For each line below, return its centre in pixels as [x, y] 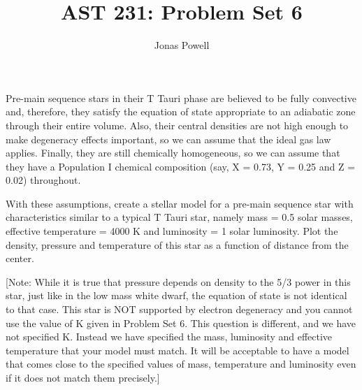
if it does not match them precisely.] [83, 377]
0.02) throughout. [43, 180]
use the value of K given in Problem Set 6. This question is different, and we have [181, 323]
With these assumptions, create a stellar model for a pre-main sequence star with [180, 203]
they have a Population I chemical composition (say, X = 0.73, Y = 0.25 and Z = [181, 166]
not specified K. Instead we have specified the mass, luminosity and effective [169, 337]
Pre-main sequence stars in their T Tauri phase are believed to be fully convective [181, 97]
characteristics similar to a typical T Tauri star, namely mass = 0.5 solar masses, [179, 217]
